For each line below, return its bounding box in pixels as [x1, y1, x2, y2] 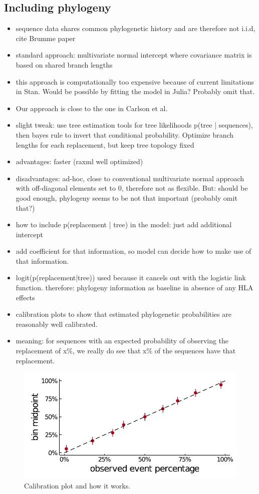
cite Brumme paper [16, 33, 76, 43]
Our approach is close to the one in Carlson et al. [16, 103, 168, 113]
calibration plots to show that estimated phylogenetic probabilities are [16, 309, 231, 319]
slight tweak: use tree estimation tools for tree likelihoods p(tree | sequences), [16, 120, 253, 130]
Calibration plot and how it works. [24, 480, 131, 490]
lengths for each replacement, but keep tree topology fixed [16, 139, 194, 150]
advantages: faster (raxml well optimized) [16, 156, 143, 167]
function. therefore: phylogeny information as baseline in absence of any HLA [16, 282, 253, 293]
